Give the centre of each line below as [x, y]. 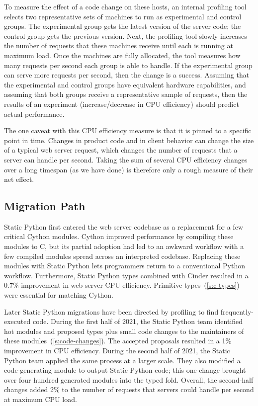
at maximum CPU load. [41, 399]
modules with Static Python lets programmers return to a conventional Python [125, 266]
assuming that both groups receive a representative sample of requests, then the [126, 94]
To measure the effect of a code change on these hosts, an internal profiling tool [125, 6]
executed [17, 321]
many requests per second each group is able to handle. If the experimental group [128, 65]
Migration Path [45, 206]
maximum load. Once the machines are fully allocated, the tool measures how [122, 55]
